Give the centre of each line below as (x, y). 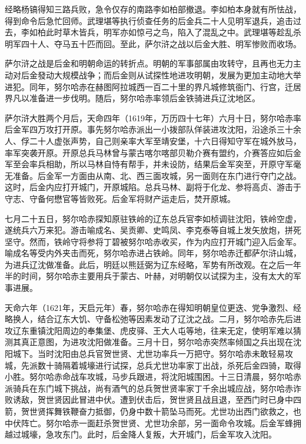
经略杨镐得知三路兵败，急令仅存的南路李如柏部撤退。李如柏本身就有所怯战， (153, 9)
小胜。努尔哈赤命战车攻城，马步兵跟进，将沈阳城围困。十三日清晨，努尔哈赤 (153, 377)
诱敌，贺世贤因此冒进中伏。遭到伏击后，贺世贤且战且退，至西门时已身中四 (157, 400)
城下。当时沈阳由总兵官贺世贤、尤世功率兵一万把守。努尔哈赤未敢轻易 (149, 354)
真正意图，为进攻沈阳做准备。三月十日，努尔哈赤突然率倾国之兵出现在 (157, 342)
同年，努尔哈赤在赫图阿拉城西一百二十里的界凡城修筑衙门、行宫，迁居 (165, 86)
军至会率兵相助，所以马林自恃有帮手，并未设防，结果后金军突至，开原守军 (149, 164)
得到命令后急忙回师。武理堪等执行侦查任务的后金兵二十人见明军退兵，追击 (149, 20)
